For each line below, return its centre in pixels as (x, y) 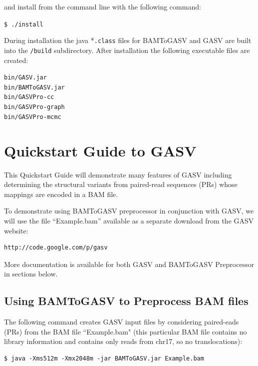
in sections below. (31, 274)
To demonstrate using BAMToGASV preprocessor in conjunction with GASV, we (129, 211)
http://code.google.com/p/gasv (56, 248)
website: (16, 230)
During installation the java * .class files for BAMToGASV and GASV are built (128, 40)
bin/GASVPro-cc (29, 97)
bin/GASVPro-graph (34, 107)
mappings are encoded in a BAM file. (61, 194)
